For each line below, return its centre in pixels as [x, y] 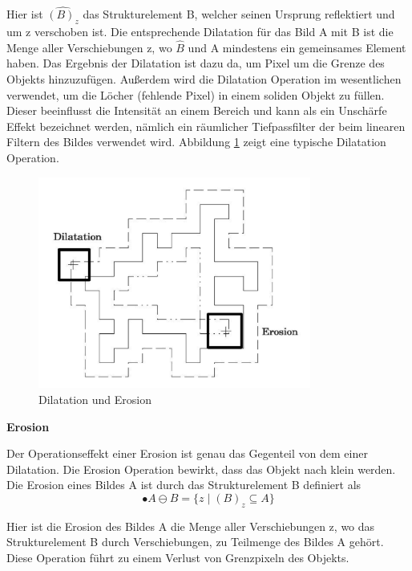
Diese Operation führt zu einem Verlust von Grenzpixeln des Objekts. [178, 557]
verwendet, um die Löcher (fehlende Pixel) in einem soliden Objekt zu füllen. [196, 94]
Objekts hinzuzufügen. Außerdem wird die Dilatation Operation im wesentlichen [204, 79]
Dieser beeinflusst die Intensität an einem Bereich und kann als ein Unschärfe [197, 110]
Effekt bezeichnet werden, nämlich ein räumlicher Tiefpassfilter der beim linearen [206, 126]
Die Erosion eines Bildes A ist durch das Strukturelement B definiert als [184, 485]
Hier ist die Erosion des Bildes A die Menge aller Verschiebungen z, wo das [191, 526]
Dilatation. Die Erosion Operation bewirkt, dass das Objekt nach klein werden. [201, 469]
